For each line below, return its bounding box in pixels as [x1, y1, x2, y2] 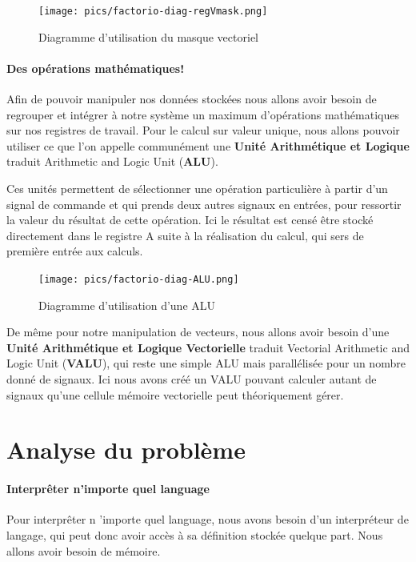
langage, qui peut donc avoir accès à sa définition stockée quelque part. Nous [6, 526, 383, 543]
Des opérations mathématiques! [6, 59, 185, 76]
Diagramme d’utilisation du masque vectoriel [38, 28, 258, 45]
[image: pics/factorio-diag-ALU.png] [38, 273, 239, 285]
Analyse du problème [6, 433, 246, 466]
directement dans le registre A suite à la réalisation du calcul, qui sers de [6, 227, 364, 243]
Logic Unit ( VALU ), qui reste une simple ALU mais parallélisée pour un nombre [6, 355, 406, 371]
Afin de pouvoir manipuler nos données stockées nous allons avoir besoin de [6, 90, 377, 107]
